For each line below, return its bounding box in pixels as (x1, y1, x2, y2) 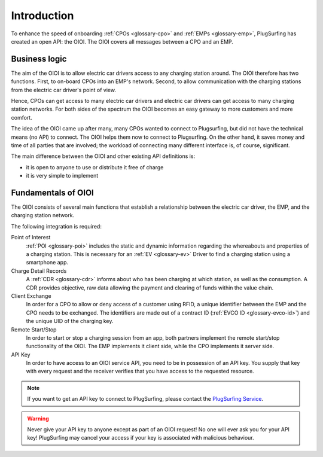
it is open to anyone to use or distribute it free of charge (26, 163, 164, 170)
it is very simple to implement (26, 172, 99, 179)
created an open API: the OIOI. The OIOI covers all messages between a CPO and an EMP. (11, 38, 233, 45)
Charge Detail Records (11, 267, 67, 275)
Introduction (11, 9, 74, 22)
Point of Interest (11, 234, 51, 241)
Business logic (11, 54, 67, 64)
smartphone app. (26, 259, 69, 266)
